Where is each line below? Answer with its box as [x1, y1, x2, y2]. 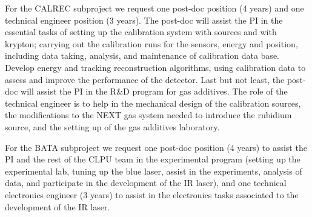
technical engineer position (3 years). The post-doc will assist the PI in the [5, 13, 283, 26]
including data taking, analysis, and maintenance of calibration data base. [5, 49, 279, 62]
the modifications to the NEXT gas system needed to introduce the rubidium [5, 109, 292, 121]
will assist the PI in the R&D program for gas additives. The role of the [21, 85, 288, 98]
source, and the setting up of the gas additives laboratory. [5, 120, 220, 133]
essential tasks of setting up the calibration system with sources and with [5, 25, 277, 38]
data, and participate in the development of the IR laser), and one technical [5, 176, 287, 189]
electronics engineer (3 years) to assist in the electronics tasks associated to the [5, 188, 299, 201]
